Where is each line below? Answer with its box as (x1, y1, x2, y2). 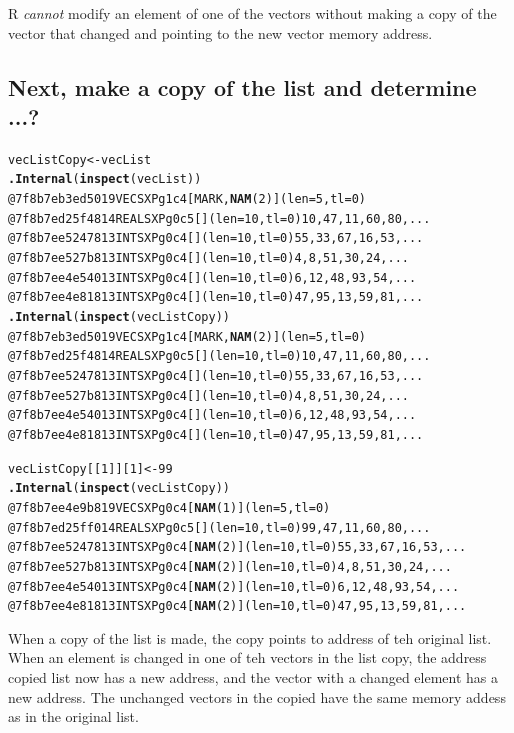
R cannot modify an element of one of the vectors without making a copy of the (8, 3, 497, 23)
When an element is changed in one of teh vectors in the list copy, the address (8, 647, 487, 668)
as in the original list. (8, 706, 139, 727)
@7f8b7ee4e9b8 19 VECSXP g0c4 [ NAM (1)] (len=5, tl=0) (8, 500, 331, 515)
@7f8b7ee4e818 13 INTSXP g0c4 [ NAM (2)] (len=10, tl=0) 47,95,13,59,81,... (8, 599, 467, 614)
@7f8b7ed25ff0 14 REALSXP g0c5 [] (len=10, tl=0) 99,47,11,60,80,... (8, 520, 431, 535)
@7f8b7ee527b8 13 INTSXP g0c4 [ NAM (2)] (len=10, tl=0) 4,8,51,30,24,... (8, 559, 452, 574)
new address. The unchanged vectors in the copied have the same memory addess (8, 686, 506, 707)
